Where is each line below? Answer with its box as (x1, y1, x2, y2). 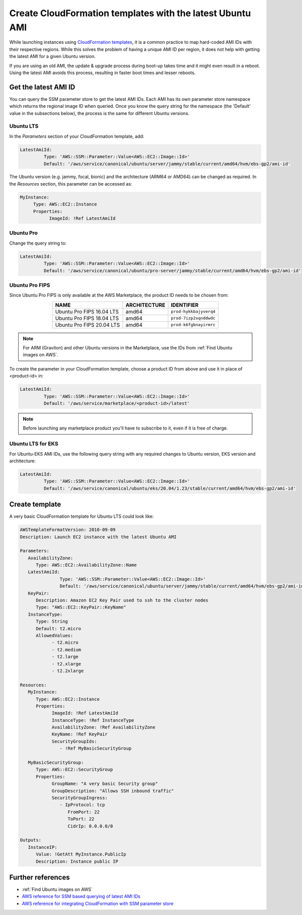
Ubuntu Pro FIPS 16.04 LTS (55, 308, 119, 315)
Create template (9, 500, 61, 509)
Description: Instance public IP (36, 859, 118, 864)
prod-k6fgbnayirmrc (171, 322, 216, 328)
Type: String (36, 619, 68, 625)
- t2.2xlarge (51, 668, 84, 674)
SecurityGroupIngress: (51, 795, 108, 801)
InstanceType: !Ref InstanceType (51, 717, 134, 723)
